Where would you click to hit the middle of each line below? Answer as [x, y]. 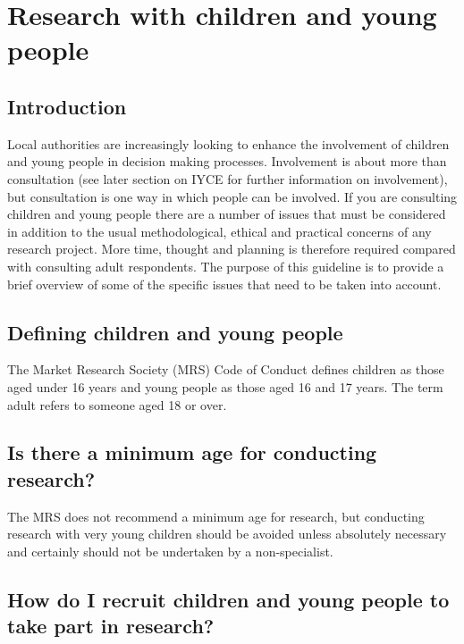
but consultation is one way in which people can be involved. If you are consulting [232, 196]
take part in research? [111, 626]
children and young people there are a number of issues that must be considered [227, 214]
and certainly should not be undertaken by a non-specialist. [170, 551]
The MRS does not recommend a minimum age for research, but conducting [216, 516]
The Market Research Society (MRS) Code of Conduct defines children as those [226, 369]
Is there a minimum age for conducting [192, 452]
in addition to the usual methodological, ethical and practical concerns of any [219, 231]
